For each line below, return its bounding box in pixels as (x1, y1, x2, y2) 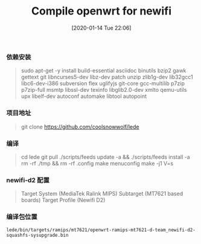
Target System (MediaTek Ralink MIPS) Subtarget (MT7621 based (21, 190, 183, 197)
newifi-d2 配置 (6, 176, 49, 184)
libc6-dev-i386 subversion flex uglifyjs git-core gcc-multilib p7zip (21, 80, 185, 87)
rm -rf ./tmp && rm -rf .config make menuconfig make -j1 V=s (21, 159, 174, 167)
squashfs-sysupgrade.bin (6, 232, 69, 238)
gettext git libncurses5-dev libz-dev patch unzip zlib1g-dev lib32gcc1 (21, 74, 193, 81)
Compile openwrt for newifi (31, 4, 172, 18)
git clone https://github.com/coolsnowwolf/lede (21, 123, 139, 130)
